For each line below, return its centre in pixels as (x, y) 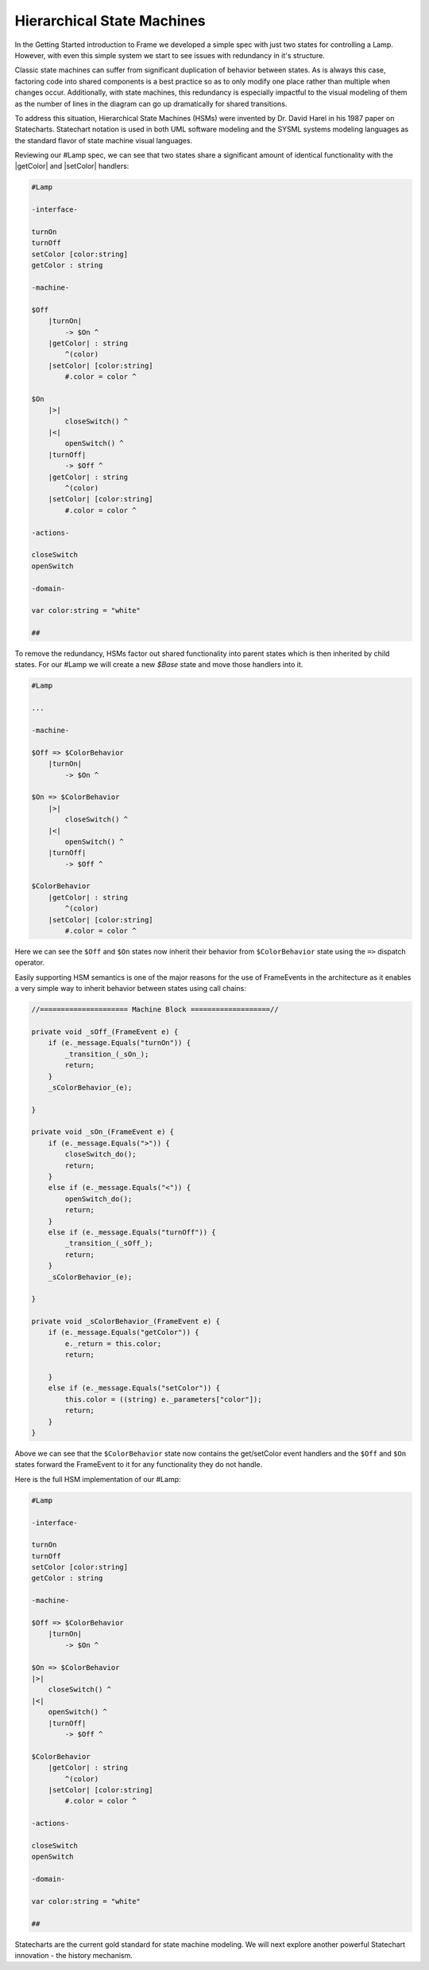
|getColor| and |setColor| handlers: (72, 166)
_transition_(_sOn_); (107, 1054)
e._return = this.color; (113, 1344)
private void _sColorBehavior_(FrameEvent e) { (126, 1322)
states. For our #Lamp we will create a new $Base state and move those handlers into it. (159, 665)
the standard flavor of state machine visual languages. (104, 140)
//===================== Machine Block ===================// (155, 1010)
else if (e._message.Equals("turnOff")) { (132, 1232)
